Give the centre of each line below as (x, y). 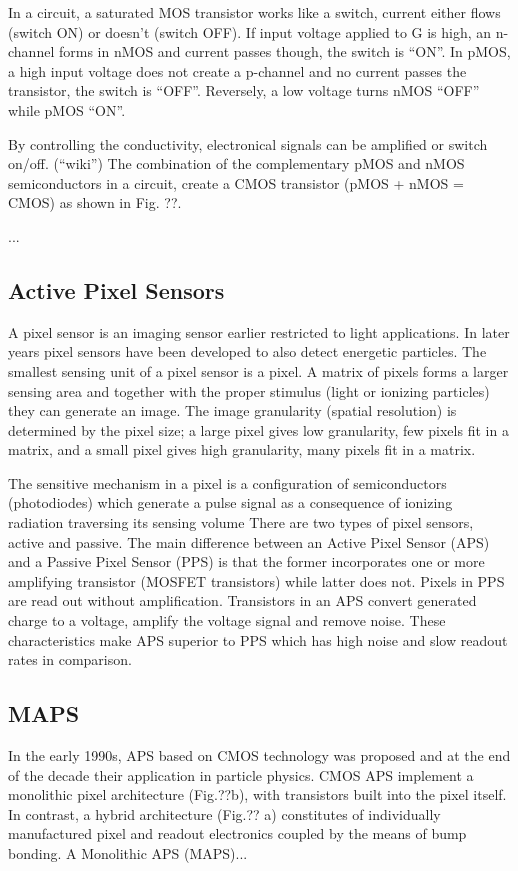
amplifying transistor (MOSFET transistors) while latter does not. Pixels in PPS (256, 580)
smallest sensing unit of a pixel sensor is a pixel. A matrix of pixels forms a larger (258, 370)
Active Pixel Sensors (116, 289)
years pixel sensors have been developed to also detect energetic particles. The (247, 351)
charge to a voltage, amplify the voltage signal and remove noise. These (227, 620)
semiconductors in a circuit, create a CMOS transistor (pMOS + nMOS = (236, 182)
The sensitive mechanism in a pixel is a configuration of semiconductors (227, 482)
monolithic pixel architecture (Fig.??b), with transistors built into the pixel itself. (257, 794)
